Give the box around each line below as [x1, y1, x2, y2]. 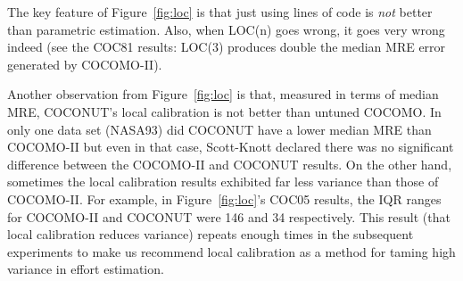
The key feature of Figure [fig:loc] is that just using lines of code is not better [7, 3, 433, 21]
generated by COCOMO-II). [7, 54, 162, 73]
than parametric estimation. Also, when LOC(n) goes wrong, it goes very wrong [7, 20, 445, 38]
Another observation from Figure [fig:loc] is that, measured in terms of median [7, 85, 439, 103]
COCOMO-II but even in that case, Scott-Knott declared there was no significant [7, 137, 454, 156]
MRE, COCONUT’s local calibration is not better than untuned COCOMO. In [7, 102, 442, 120]
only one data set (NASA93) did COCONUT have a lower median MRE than [7, 120, 432, 138]
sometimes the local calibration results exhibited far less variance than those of [7, 172, 439, 191]
